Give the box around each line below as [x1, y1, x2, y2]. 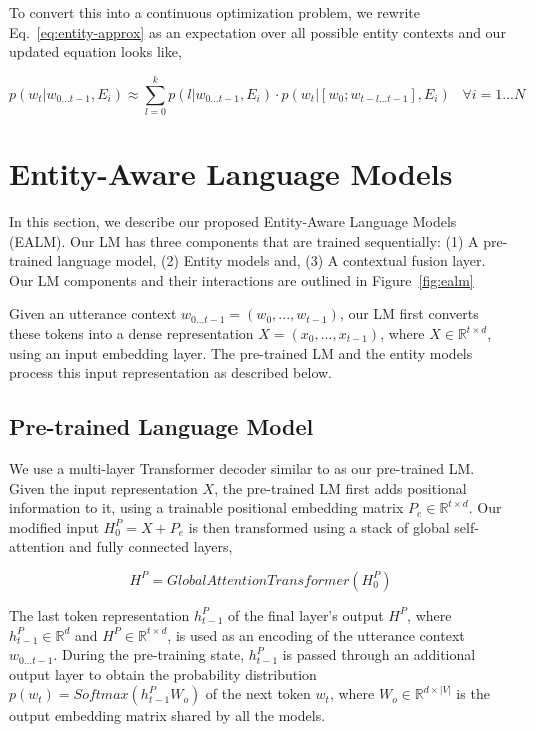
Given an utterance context [9, 303, 177, 324]
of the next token [205, 683, 311, 704]
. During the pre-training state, [53, 644, 245, 665]
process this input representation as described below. [9, 362, 333, 383]
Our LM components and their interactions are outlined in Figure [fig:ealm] [9, 269, 474, 290]
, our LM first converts [339, 303, 479, 324]
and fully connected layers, [69, 536, 233, 557]
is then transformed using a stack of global [188, 516, 450, 537]
